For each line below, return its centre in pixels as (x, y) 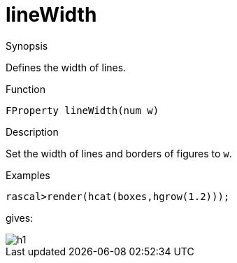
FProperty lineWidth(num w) (82, 110)
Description (32, 131)
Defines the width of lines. (66, 67)
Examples (28, 175)
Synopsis (27, 45)
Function (26, 89)
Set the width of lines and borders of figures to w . (119, 153)
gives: (20, 218)
